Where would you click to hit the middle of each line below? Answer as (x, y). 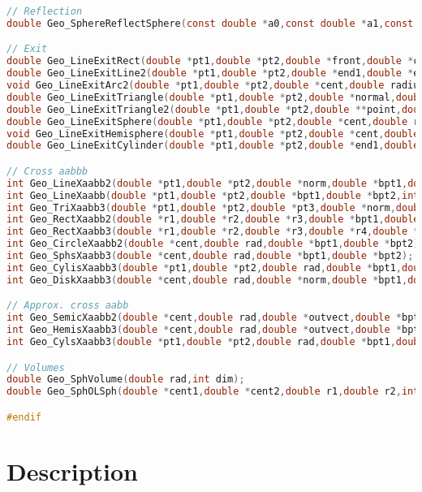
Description (73, 470)
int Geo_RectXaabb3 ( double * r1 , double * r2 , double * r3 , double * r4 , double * (213, 232)
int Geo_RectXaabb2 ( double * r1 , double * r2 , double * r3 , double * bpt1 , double (213, 220)
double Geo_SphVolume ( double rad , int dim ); (126, 380)
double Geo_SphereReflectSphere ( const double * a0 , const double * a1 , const (210, 23)
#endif (24, 417)
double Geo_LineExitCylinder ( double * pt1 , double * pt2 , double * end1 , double (213, 146)
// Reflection (45, 11)
